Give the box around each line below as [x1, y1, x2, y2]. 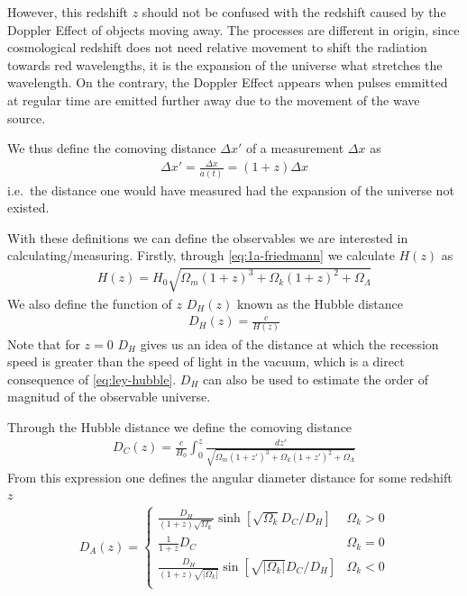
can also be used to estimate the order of [203, 369, 428, 388]
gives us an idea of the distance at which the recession [140, 334, 439, 353]
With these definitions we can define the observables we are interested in [7, 228, 408, 247]
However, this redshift [7, 3, 129, 21]
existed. [7, 198, 50, 217]
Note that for [7, 334, 80, 353]
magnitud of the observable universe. [7, 387, 211, 406]
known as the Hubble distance [236, 293, 403, 312]
